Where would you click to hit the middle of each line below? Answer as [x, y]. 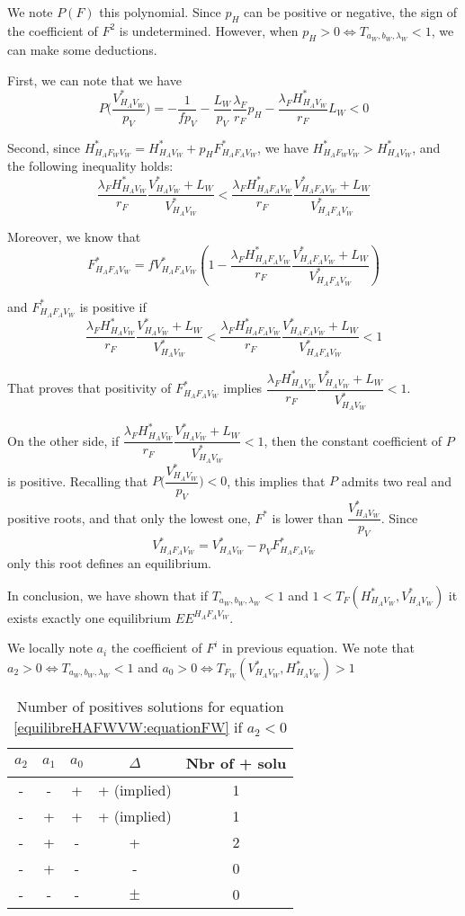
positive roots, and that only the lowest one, [129, 517]
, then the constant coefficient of [353, 440]
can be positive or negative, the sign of [351, 12]
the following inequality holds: [90, 166]
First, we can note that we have [94, 80]
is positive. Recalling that [78, 480]
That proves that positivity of [89, 388]
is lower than [308, 517]
